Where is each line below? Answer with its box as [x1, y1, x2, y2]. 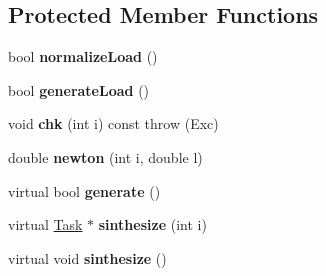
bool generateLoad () [8, 79, 150, 100]
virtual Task [8, 214, 83, 235]
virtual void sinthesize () [8, 247, 167, 268]
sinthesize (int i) [98, 214, 207, 235]
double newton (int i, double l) [8, 146, 203, 167]
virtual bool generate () [8, 180, 161, 201]
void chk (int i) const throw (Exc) [8, 113, 219, 134]
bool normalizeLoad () [8, 46, 158, 67]
